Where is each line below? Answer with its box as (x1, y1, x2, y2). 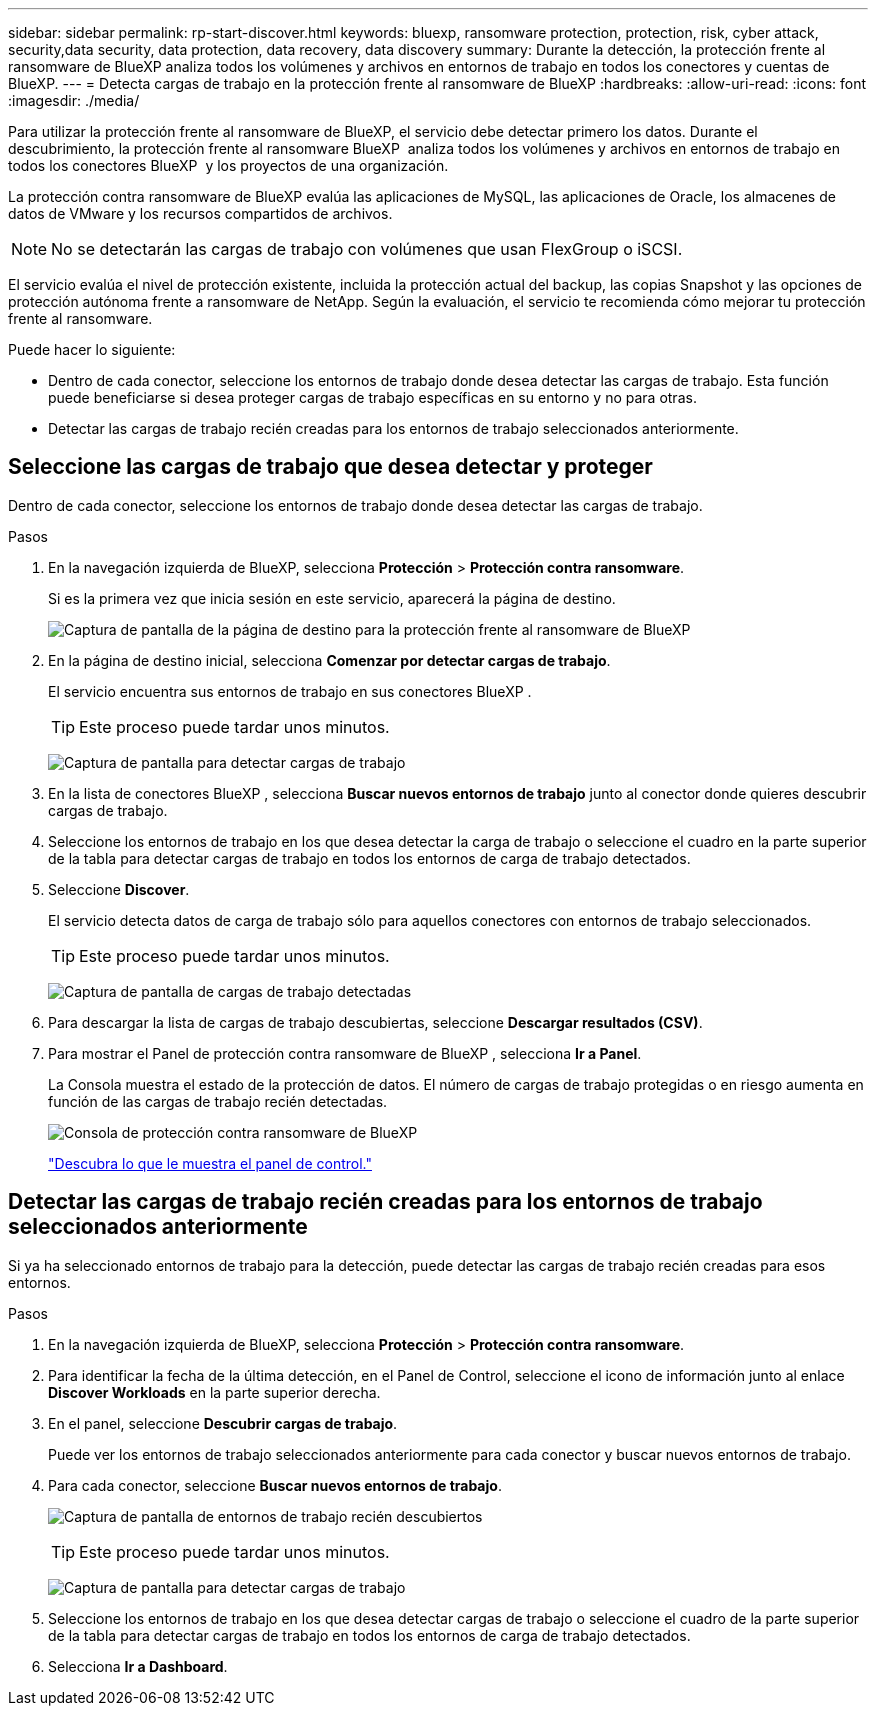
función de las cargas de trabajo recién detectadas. (48, 1092, 388, 1110)
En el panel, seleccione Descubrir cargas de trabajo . (48, 1414, 398, 1432)
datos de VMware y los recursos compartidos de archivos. (8, 205, 393, 222)
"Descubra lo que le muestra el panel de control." (48, 1154, 372, 1172)
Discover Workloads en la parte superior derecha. (48, 1383, 381, 1401)
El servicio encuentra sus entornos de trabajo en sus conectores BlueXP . (48, 682, 532, 700)
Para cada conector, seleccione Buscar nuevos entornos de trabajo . (48, 1476, 502, 1494)
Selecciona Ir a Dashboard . (48, 1657, 228, 1675)
